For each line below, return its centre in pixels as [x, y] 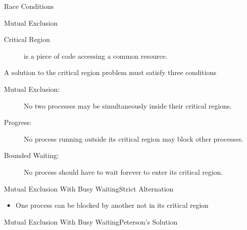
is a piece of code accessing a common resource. [96, 56]
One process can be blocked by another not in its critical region [112, 205]
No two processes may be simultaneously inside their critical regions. [128, 105]
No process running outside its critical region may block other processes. [134, 138]
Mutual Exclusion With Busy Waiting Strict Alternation [89, 188]
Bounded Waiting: [32, 155]
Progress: [18, 122]
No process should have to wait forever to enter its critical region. [123, 172]
